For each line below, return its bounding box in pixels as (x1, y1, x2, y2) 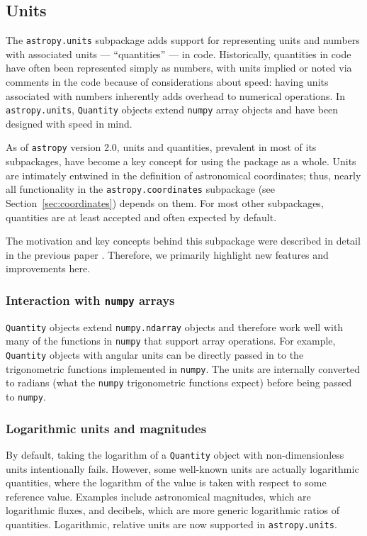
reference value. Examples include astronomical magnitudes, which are (6, 488, 311, 503)
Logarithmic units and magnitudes (6, 419, 207, 437)
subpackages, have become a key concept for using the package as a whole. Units (6, 154, 356, 169)
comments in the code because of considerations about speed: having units (6, 74, 329, 89)
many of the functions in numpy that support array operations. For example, (6, 333, 336, 348)
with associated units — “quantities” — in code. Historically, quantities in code (6, 46, 351, 61)
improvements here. (6, 261, 91, 276)
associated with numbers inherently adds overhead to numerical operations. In (6, 88, 345, 103)
